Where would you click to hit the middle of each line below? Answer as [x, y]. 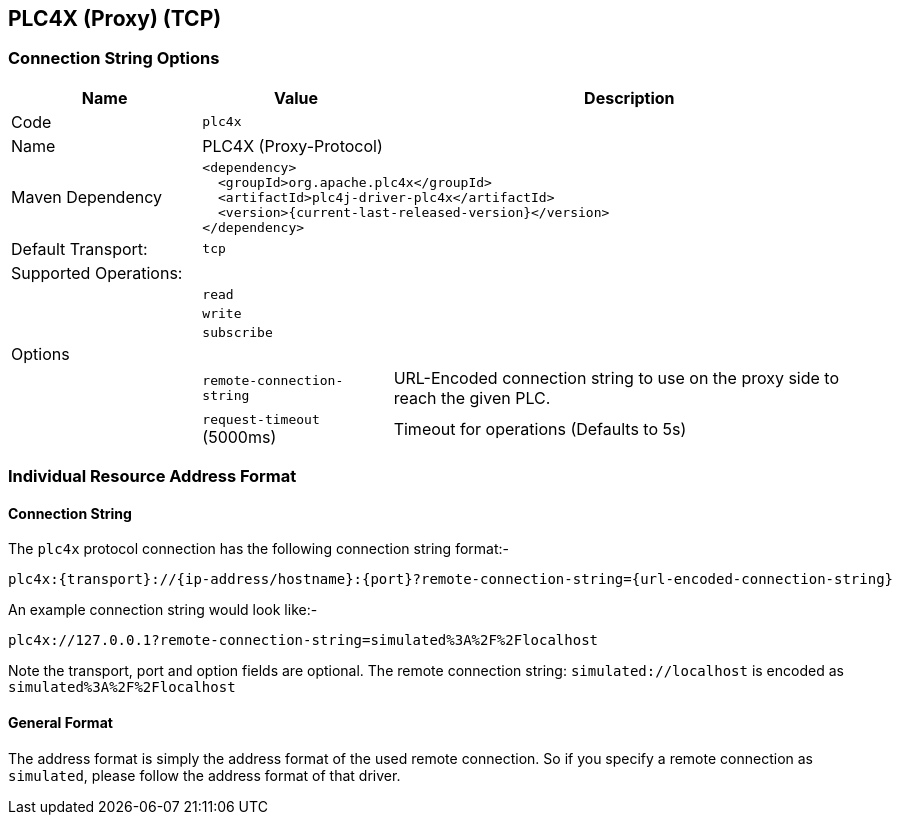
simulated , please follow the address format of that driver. [204, 775]
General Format [60, 722]
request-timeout [261, 419]
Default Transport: [79, 248]
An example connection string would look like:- [163, 610]
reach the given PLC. [472, 397]
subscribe [237, 332]
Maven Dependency [87, 197]
